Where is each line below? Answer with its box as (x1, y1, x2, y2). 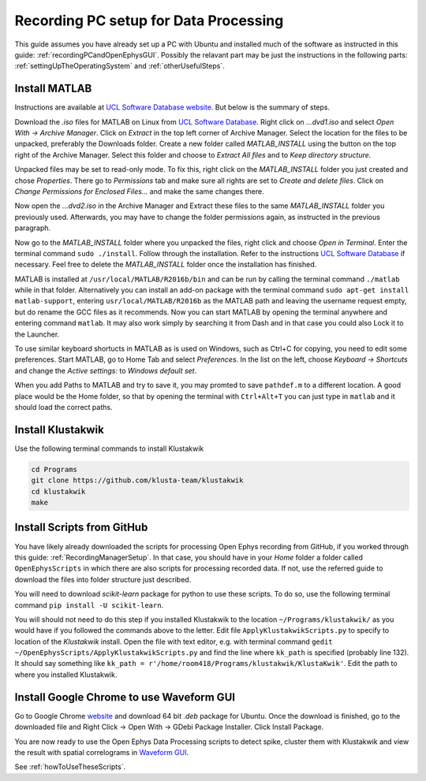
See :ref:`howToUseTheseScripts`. (14, 762, 126, 772)
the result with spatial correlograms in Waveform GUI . (14, 747, 189, 757)
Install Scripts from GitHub (14, 521, 148, 534)
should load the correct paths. (14, 403, 113, 411)
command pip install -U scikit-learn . (14, 600, 164, 610)
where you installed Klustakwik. (14, 670, 118, 679)
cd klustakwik (31, 487, 86, 496)
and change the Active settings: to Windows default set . (14, 366, 197, 375)
